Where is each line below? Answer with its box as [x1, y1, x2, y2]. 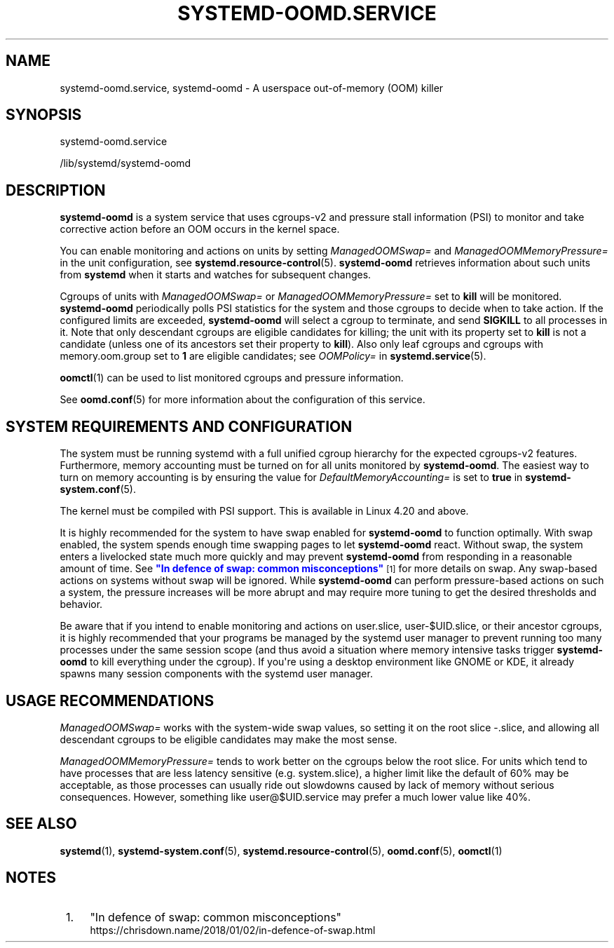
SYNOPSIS [6, 106, 82, 124]
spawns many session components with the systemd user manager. [60, 668, 373, 680]
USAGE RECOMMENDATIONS [6, 691, 214, 710]
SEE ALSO [6, 815, 77, 833]
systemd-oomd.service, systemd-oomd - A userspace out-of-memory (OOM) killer [60, 81, 444, 94]
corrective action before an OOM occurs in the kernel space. [60, 223, 340, 236]
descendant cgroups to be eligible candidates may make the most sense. [60, 733, 397, 745]
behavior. [60, 598, 103, 611]
